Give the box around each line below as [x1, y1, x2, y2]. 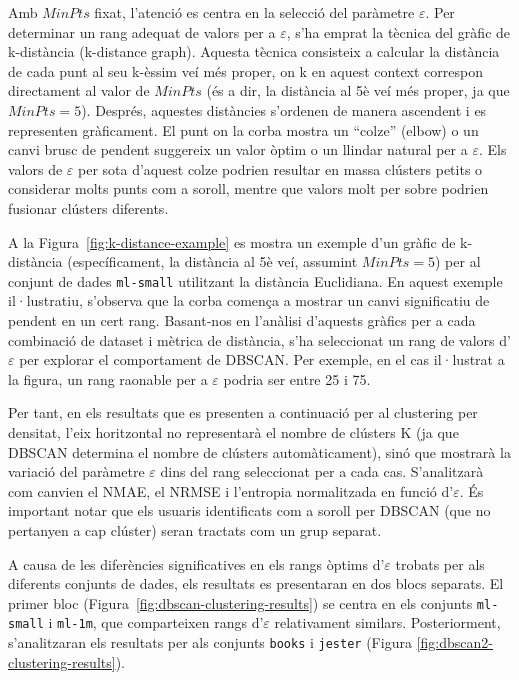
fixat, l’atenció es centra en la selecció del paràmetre [94, 2, 415, 22]
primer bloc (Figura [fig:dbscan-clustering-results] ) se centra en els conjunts [8, 592, 473, 613]
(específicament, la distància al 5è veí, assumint [67, 251, 358, 272]
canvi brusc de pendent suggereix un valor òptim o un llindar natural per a [8, 139, 468, 160]
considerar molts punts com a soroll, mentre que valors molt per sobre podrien [8, 178, 489, 199]
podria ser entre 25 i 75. [223, 368, 371, 389]
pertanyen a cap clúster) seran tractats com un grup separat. [8, 519, 382, 540]
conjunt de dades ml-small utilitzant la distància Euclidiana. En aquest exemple [8, 270, 503, 291]
